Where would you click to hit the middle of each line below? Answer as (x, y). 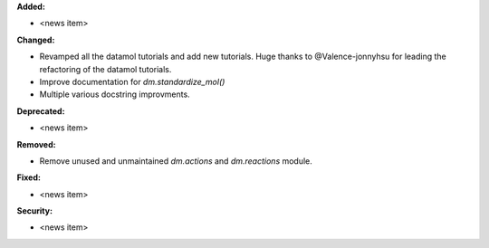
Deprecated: (41, 111)
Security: (35, 211)
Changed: (36, 40)
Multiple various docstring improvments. (115, 94)
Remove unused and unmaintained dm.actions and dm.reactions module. (176, 161)
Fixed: (29, 177)
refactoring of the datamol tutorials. (105, 69)
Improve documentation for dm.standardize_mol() (132, 81)
